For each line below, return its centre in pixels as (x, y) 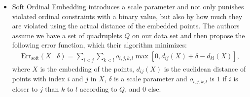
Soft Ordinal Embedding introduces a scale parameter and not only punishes (128, 6)
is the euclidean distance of (205, 68)
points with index (38, 79)
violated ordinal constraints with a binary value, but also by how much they (127, 16)
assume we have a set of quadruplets (67, 35)
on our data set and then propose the (188, 35)
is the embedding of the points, (87, 68)
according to (98, 88)
